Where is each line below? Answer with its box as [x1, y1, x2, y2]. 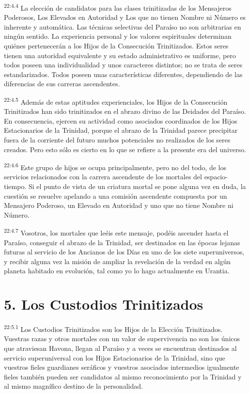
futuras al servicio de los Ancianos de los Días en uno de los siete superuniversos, [4, 247, 245, 257]
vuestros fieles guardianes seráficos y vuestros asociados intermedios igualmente [4, 362, 239, 372]
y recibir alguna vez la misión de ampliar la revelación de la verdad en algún [4, 256, 231, 266]
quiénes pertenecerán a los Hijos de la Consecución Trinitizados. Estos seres [4, 41, 229, 51]
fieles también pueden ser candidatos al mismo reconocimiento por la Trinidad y [4, 371, 242, 381]
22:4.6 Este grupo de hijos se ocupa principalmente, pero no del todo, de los [4, 161, 226, 172]
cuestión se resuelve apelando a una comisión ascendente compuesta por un [4, 190, 227, 201]
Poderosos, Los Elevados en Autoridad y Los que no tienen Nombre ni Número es [4, 12, 246, 22]
